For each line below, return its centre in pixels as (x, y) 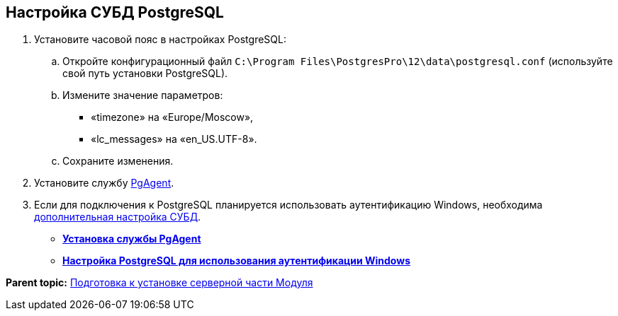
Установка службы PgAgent (132, 239)
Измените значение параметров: (143, 95)
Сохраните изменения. (118, 161)
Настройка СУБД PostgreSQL (115, 12)
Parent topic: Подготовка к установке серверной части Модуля (159, 283)
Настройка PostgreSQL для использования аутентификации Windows (236, 261)
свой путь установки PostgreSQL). (145, 74)
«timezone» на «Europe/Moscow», (172, 117)
